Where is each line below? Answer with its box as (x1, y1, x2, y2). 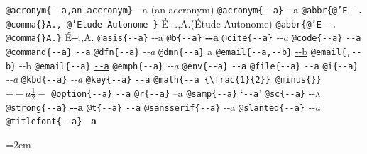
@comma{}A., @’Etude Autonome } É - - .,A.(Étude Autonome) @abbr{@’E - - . (6, 16, 337, 30)
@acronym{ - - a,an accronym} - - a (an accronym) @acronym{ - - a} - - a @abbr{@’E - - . (6, 2, 363, 16)
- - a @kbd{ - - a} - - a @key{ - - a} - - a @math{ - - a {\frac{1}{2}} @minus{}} (6, 71, 322, 86)
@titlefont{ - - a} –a (6, 113, 97, 128)
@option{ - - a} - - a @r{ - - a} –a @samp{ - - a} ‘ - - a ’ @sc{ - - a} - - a (51, 85, 321, 100)
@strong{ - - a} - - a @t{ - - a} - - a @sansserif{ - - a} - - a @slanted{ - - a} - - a (6, 99, 320, 114)
